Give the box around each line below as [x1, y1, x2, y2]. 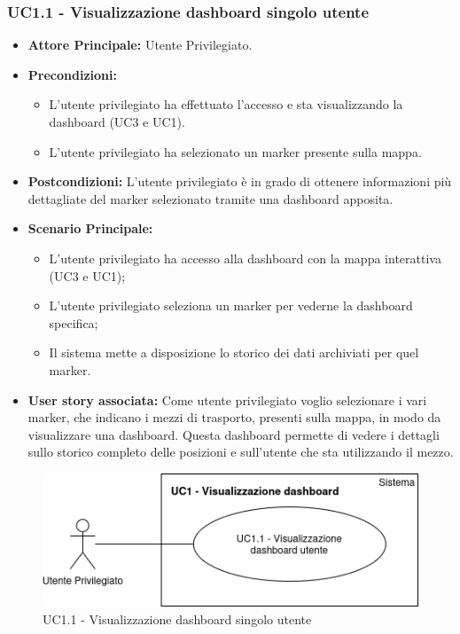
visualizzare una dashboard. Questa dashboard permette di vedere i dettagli [27, 425, 440, 443]
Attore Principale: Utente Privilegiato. [27, 35, 253, 54]
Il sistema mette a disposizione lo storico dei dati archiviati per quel [49, 343, 419, 362]
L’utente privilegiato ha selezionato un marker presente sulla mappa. [49, 142, 422, 160]
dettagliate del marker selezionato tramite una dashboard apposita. [27, 189, 394, 207]
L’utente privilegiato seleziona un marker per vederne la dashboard [49, 296, 413, 315]
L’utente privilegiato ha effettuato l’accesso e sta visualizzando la [49, 95, 403, 113]
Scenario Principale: [27, 219, 153, 238]
